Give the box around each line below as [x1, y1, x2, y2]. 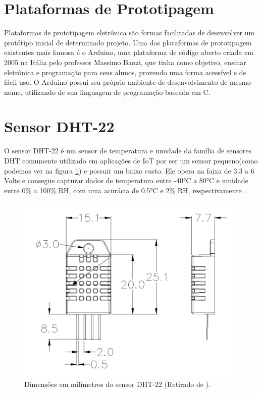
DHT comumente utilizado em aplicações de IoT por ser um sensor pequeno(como [4, 155, 258, 165]
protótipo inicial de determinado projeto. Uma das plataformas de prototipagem [4, 37, 252, 47]
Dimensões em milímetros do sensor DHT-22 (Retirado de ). [24, 378, 211, 389]
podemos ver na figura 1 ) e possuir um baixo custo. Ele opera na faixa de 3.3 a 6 [4, 165, 254, 176]
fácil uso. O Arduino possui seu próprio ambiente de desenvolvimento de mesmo [4, 77, 251, 87]
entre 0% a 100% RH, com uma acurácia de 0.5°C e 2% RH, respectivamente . [4, 185, 246, 195]
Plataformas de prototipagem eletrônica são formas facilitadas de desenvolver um [4, 27, 255, 38]
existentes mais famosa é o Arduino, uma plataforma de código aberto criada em [4, 47, 253, 58]
